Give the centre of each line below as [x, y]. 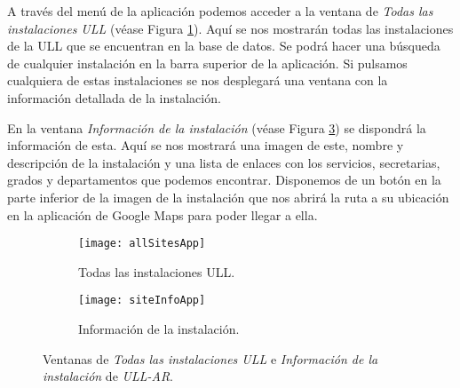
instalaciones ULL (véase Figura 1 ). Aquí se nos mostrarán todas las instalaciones [230, 28]
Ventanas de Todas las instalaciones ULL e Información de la [210, 358]
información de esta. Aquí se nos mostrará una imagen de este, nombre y [206, 145]
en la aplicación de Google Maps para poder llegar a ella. [163, 214]
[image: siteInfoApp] [142, 301]
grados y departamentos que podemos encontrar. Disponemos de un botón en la [224, 180]
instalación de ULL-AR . [108, 376]
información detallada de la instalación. [114, 97]
